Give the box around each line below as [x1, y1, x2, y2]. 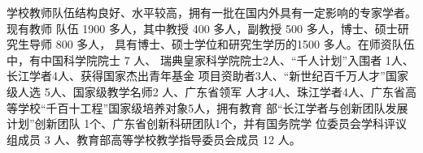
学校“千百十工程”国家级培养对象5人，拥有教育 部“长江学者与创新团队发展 [17, 99, 408, 116]
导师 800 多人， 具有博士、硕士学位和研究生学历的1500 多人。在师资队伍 [28, 36, 415, 53]
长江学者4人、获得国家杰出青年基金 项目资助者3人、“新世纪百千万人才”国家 [7, 67, 408, 84]
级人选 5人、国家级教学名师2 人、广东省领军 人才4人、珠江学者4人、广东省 [7, 83, 405, 100]
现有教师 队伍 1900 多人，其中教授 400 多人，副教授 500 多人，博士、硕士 [7, 19, 398, 36]
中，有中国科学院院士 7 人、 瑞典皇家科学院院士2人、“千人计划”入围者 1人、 [7, 51, 414, 68]
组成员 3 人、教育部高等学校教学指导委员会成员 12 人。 [7, 130, 301, 147]
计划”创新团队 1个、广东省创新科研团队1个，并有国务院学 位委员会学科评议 [7, 115, 407, 132]
